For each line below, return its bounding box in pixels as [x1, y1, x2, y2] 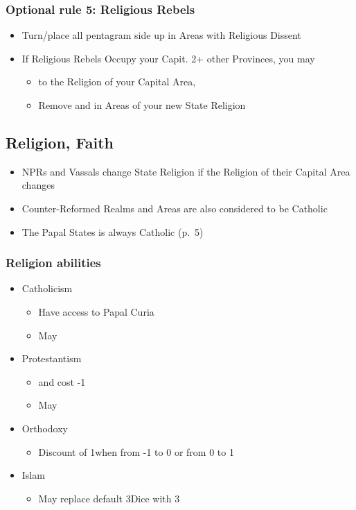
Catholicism [21, 281, 73, 296]
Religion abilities [6, 254, 101, 271]
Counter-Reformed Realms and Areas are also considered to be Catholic [21, 201, 328, 215]
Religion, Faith [6, 131, 114, 153]
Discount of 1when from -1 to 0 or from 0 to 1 [38, 444, 234, 459]
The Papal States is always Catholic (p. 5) [21, 224, 204, 239]
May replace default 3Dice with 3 [38, 491, 180, 505]
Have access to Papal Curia [38, 304, 154, 318]
